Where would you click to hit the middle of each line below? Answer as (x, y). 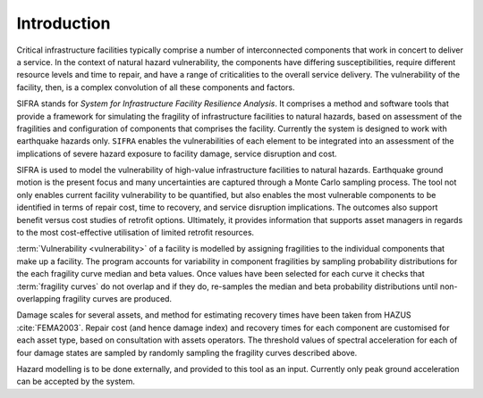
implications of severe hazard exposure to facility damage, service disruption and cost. (177, 153)
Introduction (64, 23)
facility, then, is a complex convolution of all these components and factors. (156, 87)
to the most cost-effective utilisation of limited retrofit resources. (136, 233)
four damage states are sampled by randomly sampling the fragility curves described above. (187, 352)
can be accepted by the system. (76, 381)
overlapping (39, 298)
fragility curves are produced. (117, 298)
